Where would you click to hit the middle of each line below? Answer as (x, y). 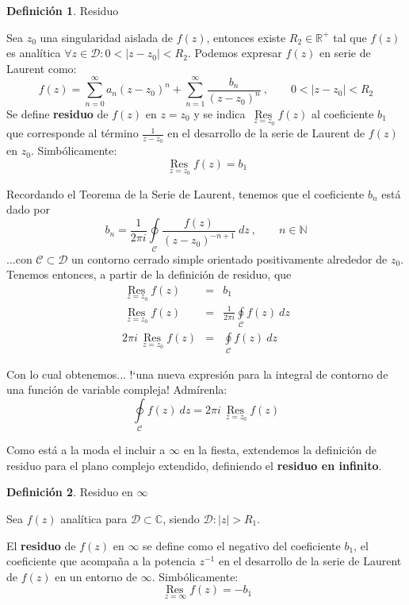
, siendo (181, 518)
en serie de (345, 53)
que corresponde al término (73, 133)
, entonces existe (246, 37)
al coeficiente (342, 113)
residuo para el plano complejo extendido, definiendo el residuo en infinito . (194, 465)
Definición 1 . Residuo (63, 10)
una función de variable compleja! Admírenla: (117, 389)
